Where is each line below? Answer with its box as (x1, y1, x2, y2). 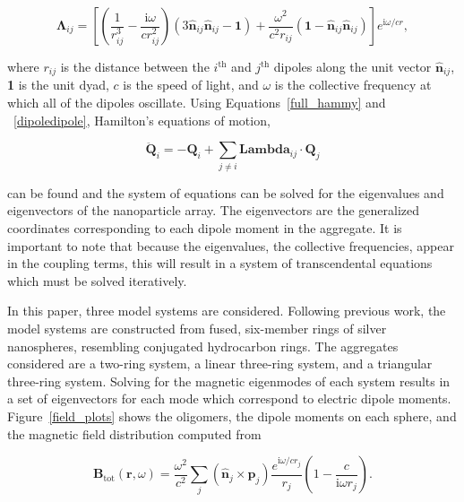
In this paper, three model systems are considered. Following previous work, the (7, 301, 446, 320)
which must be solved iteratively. (7, 271, 187, 290)
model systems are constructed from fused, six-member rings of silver (7, 318, 387, 337)
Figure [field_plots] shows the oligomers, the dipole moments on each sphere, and (7, 406, 457, 425)
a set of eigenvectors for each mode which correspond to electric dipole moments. (7, 389, 451, 408)
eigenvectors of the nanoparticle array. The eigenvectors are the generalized (7, 201, 420, 220)
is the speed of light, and (123, 75, 259, 94)
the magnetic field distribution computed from (7, 424, 262, 443)
